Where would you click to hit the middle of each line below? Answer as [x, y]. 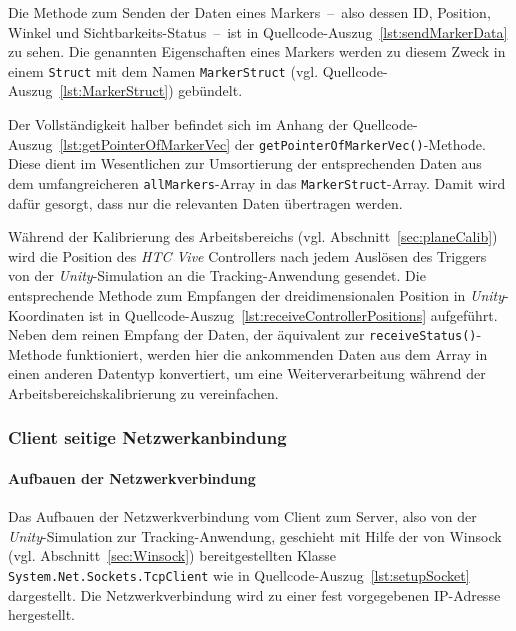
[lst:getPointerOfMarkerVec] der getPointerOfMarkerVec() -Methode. [272, 143]
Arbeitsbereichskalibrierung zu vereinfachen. [143, 392]
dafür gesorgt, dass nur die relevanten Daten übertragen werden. [205, 202]
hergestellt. [42, 614]
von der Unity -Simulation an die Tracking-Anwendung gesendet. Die [217, 275]
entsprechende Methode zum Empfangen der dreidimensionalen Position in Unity [256, 294]
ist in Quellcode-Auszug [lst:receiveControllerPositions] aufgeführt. [293, 314]
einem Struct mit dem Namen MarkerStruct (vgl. [163, 70]
